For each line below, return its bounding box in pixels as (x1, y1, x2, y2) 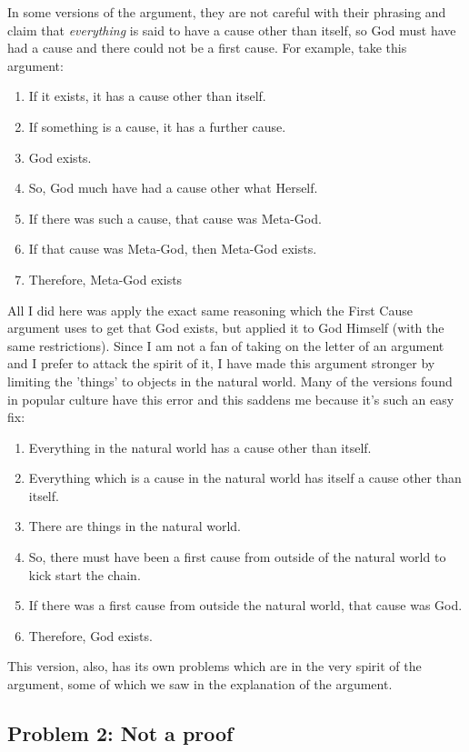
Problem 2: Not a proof (7, 719, 234, 747)
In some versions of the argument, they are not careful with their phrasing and (7, 3, 446, 21)
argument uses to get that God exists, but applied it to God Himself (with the (7, 318, 444, 337)
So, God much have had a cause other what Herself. (28, 178, 318, 197)
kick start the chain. (28, 565, 141, 584)
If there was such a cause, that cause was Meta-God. (28, 208, 322, 227)
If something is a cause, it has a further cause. (28, 116, 286, 135)
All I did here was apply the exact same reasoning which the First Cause (7, 300, 413, 319)
